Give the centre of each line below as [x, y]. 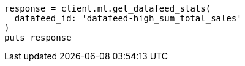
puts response [38, 38]
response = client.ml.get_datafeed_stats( [108, 8]
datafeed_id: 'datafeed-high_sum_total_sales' [128, 18]
